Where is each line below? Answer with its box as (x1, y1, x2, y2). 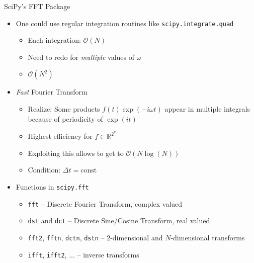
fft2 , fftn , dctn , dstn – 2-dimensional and (28, 232, 163, 243)
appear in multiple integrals (164, 104, 250, 114)
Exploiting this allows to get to (28, 147, 124, 158)
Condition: (28, 164, 61, 175)
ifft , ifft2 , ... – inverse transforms (28, 249, 139, 259)
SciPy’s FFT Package (4, 1, 70, 11)
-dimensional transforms (171, 232, 245, 243)
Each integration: (28, 35, 81, 45)
